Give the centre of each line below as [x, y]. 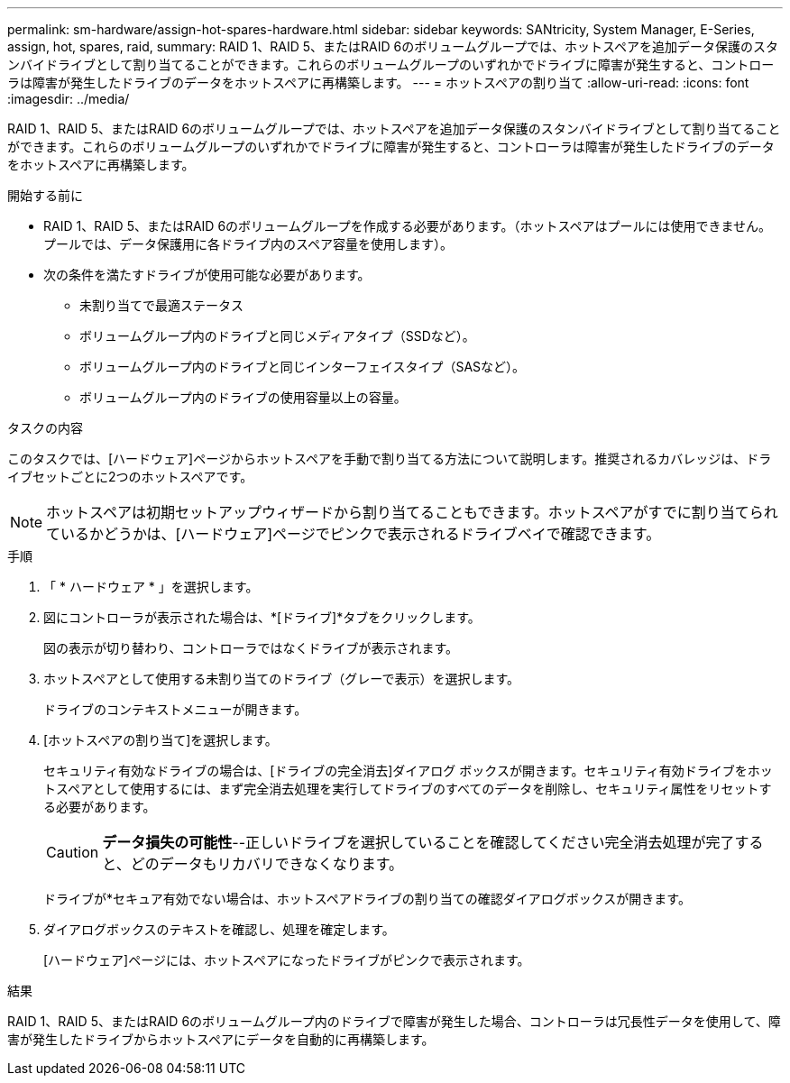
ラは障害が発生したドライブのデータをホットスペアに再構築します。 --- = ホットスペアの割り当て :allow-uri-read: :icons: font [378, 83]
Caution [73, 852]
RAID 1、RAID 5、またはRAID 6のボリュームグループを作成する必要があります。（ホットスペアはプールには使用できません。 [408, 226]
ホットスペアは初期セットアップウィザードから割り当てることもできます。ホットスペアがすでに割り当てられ [412, 512]
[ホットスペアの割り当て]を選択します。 [161, 740]
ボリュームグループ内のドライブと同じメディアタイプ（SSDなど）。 [277, 336]
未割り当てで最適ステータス [161, 305]
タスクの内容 [45, 428]
